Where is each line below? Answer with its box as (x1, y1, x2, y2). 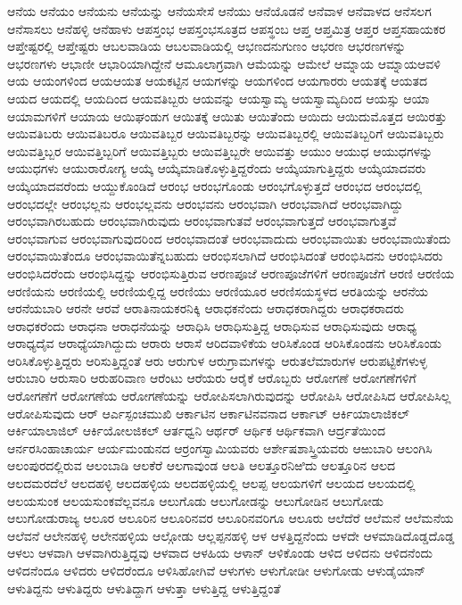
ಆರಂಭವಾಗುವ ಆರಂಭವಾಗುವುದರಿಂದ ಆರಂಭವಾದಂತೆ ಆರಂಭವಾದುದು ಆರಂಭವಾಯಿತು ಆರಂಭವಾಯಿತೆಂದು (7, 228, 451, 247)
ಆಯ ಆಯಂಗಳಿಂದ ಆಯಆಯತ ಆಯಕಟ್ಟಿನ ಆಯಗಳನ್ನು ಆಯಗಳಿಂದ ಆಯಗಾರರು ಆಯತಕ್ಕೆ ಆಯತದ (7, 71, 427, 90)
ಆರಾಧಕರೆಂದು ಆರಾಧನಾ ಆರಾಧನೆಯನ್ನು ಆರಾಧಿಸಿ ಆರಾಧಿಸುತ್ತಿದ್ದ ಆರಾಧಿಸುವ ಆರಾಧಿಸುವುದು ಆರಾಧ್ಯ (7, 316, 417, 335)
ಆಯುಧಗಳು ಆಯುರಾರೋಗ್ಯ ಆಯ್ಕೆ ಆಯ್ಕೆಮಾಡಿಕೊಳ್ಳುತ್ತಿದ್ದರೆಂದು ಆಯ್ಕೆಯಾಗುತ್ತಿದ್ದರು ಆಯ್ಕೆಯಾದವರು (7, 159, 426, 178)
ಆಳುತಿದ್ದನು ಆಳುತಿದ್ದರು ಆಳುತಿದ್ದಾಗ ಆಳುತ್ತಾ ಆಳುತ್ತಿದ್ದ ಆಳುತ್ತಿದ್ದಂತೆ (7, 578, 281, 597)
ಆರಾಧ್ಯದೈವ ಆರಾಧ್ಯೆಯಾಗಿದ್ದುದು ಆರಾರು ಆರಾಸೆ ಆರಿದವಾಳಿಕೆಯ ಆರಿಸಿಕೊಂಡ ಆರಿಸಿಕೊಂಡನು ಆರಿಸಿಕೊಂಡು (7, 334, 441, 352)
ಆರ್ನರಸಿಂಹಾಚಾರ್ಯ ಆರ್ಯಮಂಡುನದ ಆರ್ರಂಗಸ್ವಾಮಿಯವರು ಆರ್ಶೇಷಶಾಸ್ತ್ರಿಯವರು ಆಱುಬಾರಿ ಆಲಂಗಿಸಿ (7, 438, 433, 457)
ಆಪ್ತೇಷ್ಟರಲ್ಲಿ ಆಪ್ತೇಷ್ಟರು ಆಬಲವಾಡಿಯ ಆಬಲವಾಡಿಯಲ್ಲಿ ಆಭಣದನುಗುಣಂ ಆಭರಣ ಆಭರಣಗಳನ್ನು (7, 37, 407, 55)
